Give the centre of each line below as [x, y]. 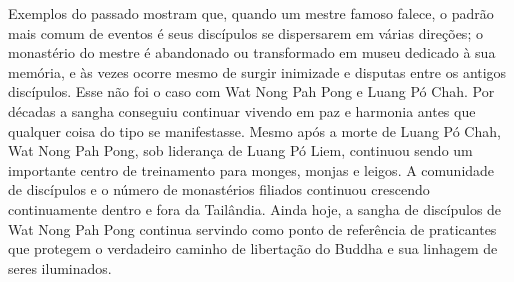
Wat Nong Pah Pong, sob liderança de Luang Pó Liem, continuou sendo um [240, 150]
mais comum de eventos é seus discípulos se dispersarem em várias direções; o [245, 32]
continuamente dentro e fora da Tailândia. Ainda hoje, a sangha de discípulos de [255, 208]
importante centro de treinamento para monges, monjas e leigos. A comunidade [251, 169]
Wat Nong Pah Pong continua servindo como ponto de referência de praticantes [252, 228]
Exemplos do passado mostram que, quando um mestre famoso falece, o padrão [251, 13]
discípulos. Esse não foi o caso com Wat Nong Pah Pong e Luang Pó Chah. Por [251, 91]
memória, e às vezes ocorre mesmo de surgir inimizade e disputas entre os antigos [257, 71]
